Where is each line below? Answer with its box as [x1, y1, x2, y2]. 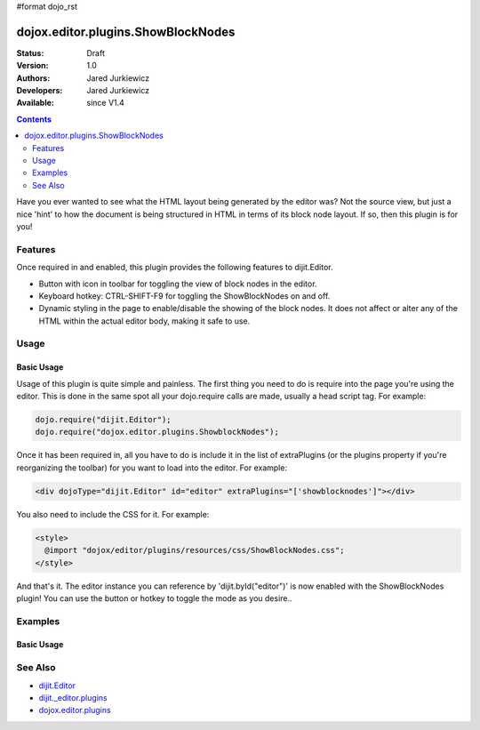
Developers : [16, 85, 63, 96]
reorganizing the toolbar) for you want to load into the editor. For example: [16, 462, 288, 473]
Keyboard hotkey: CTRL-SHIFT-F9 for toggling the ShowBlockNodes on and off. [38, 290, 331, 301]
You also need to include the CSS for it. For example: [16, 509, 210, 519]
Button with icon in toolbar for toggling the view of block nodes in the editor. [38, 278, 317, 289]
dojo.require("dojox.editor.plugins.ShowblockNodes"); [35, 427, 279, 437]
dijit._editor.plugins [38, 692, 108, 702]
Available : [16, 98, 55, 108]
